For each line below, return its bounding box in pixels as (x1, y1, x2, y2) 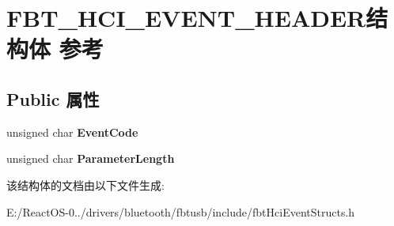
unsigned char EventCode (6, 123, 138, 140)
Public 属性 (6, 86, 100, 111)
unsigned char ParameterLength (6, 150, 175, 167)
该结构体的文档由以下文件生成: (6, 176, 165, 193)
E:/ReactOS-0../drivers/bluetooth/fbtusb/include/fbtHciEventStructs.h (6, 203, 355, 220)
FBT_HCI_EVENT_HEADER (6, 2, 366, 34)
